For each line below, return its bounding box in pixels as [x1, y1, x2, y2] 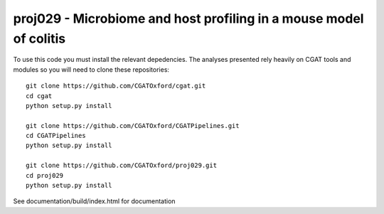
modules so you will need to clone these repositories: [13, 65, 170, 74]
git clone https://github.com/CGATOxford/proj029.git [26, 161, 217, 170]
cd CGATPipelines [26, 132, 86, 140]
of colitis [13, 31, 66, 46]
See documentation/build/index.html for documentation [13, 197, 176, 205]
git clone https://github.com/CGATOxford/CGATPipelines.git [26, 122, 240, 129]
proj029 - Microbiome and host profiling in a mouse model [13, 11, 364, 26]
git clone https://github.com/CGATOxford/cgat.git [26, 82, 206, 90]
